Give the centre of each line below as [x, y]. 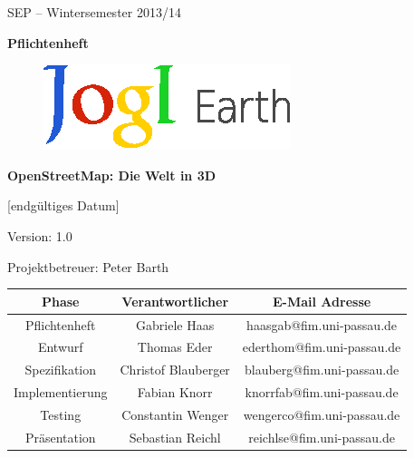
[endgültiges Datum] [63, 205]
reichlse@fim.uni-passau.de [322, 437]
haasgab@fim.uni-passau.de [322, 324]
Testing [61, 414]
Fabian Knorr [175, 392]
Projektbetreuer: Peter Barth [88, 266]
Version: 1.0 [40, 235]
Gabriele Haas [175, 324]
